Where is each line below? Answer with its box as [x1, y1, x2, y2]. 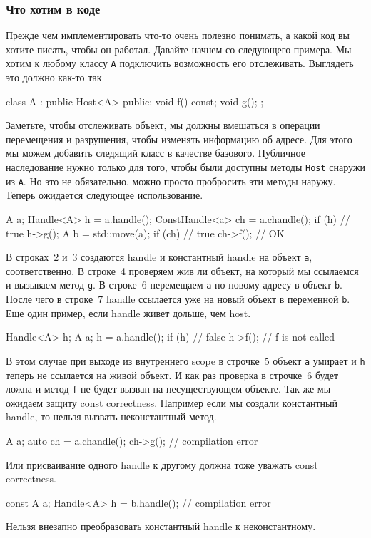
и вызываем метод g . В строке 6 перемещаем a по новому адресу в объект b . [6, 277, 342, 292]
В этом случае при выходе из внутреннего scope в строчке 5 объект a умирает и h [6, 353, 365, 368]
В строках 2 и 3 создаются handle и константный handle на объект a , [6, 249, 312, 264]
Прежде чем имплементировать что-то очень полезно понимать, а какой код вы [6, 28, 350, 43]
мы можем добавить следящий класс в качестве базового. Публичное [6, 145, 305, 160]
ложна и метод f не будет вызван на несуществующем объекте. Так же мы [6, 381, 331, 396]
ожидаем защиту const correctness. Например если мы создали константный [6, 395, 337, 410]
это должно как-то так [6, 70, 102, 85]
